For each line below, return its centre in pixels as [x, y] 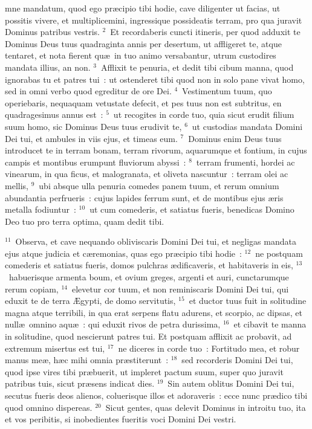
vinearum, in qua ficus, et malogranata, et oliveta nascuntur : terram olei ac [147, 174]
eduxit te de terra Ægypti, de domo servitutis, [90, 301]
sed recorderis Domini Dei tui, [237, 360]
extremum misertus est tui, [55, 348]
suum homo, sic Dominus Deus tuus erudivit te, [93, 126]
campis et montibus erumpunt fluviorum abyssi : [96, 162]
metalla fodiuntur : [41, 209]
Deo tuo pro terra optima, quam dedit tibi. [85, 221]
